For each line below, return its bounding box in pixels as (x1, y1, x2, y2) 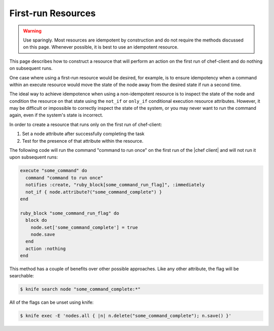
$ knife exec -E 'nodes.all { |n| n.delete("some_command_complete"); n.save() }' (20, 313, 232, 319)
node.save (30, 231, 55, 237)
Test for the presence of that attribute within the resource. (22, 138, 144, 144)
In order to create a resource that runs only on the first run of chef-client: (9, 121, 162, 128)
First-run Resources (9, 8, 96, 19)
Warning (23, 28, 42, 34)
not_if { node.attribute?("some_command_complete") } (25, 189, 162, 195)
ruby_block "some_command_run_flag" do (20, 210, 119, 216)
